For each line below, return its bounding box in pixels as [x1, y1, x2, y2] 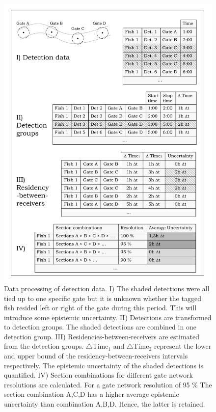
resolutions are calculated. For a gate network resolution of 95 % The [4, 379, 212, 389]
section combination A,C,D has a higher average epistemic [4, 389, 179, 399]
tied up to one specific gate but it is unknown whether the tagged [4, 293, 201, 303]
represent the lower [154, 341, 212, 351]
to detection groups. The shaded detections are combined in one [4, 322, 196, 332]
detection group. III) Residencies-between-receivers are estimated [4, 331, 200, 341]
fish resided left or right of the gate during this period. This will [4, 302, 197, 313]
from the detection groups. [4, 341, 84, 351]
